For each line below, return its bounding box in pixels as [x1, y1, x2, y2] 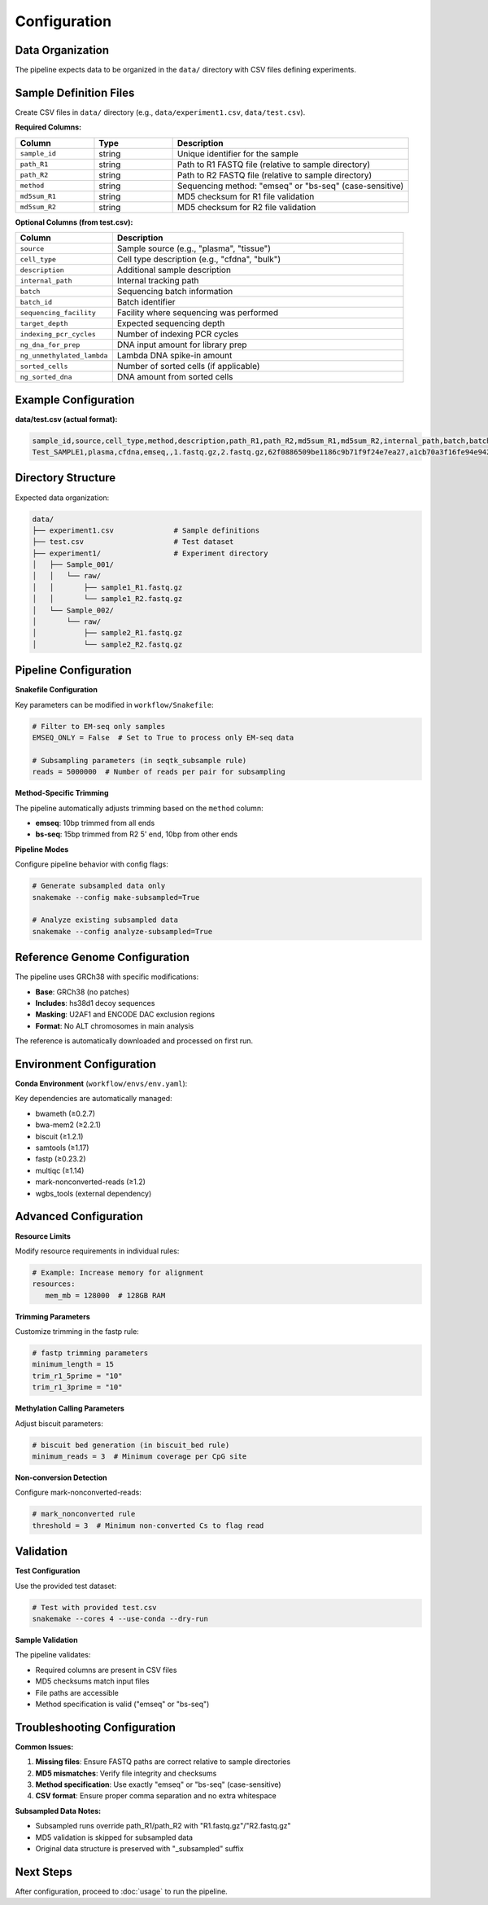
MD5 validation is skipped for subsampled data [35, 1833, 194, 1842]
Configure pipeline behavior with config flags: [15, 859, 168, 869]
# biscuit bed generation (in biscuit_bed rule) [32, 1440, 230, 1450]
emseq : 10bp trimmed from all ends [35, 819, 155, 828]
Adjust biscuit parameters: [15, 1418, 103, 1429]
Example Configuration [15, 393, 135, 406]
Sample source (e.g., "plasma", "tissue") [116, 243, 272, 254]
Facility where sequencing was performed [116, 307, 279, 318]
